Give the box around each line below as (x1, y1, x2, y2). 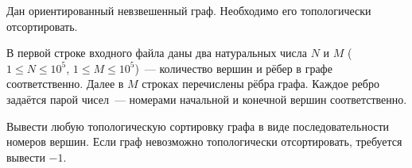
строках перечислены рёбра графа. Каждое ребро (142, 75, 379, 92)
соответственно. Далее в (6, 75, 124, 92)
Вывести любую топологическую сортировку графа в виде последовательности (6, 117, 390, 134)
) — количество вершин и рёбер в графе (134, 59, 332, 76)
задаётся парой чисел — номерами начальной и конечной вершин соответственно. (6, 90, 407, 107)
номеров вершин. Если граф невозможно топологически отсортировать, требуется (6, 133, 402, 150)
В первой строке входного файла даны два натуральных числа (6, 44, 308, 61)
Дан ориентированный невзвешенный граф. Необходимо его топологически (6, 2, 371, 18)
